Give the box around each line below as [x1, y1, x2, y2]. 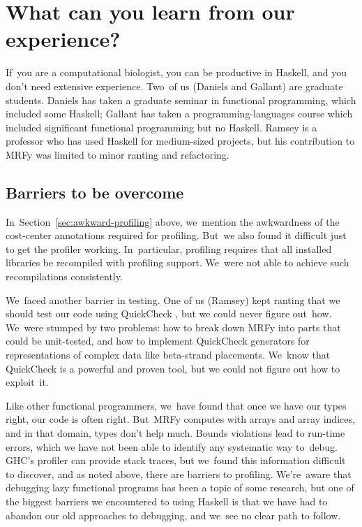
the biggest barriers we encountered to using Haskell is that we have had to [6, 493, 328, 508]
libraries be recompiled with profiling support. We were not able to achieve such [6, 255, 349, 270]
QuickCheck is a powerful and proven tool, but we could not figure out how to [6, 361, 340, 375]
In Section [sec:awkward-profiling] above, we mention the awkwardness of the [6, 214, 340, 229]
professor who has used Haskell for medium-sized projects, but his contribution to [6, 133, 355, 148]
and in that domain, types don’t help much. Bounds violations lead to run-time [6, 425, 345, 440]
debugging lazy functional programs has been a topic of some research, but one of [6, 480, 354, 495]
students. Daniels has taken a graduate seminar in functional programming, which [6, 92, 356, 107]
